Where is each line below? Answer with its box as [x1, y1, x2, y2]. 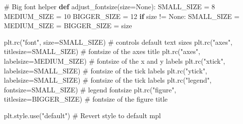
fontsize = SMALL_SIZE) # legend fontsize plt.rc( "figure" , [4, 84, 176, 94]
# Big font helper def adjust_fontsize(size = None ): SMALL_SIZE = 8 [4, 1, 215, 11]
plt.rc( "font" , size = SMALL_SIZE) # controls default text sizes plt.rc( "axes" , [4, 36, 233, 47]
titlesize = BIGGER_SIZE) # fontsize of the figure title [4, 94, 168, 104]
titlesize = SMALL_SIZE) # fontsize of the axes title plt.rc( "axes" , [4, 46, 200, 56]
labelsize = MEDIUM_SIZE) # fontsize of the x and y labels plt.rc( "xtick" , [4, 55, 226, 66]
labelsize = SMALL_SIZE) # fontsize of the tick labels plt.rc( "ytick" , [4, 65, 208, 75]
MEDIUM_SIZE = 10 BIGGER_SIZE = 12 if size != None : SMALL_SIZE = [4, 11, 240, 21]
